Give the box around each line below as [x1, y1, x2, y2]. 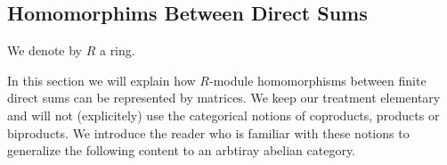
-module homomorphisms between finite [209, 70, 427, 89]
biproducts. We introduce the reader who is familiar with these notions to [7, 123, 410, 142]
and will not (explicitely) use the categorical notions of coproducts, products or [7, 105, 440, 124]
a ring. [99, 41, 135, 60]
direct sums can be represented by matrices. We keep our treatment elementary [7, 88, 441, 107]
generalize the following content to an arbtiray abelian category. [7, 141, 356, 160]
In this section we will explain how [7, 70, 196, 89]
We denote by [7, 41, 82, 60]
